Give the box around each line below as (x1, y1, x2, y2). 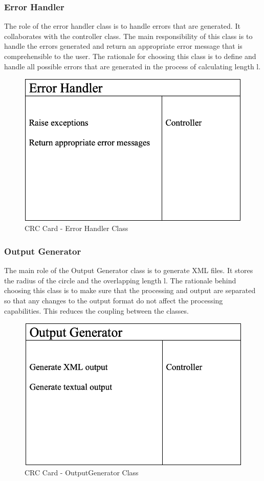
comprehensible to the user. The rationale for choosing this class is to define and (4, 51, 256, 61)
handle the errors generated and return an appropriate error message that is (4, 41, 243, 51)
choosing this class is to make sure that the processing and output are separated (4, 285, 256, 296)
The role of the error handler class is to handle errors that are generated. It (4, 21, 240, 31)
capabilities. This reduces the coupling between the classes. (4, 305, 189, 316)
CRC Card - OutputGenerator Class (25, 467, 139, 478)
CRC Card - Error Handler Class (25, 223, 128, 234)
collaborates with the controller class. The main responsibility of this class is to (4, 30, 253, 41)
